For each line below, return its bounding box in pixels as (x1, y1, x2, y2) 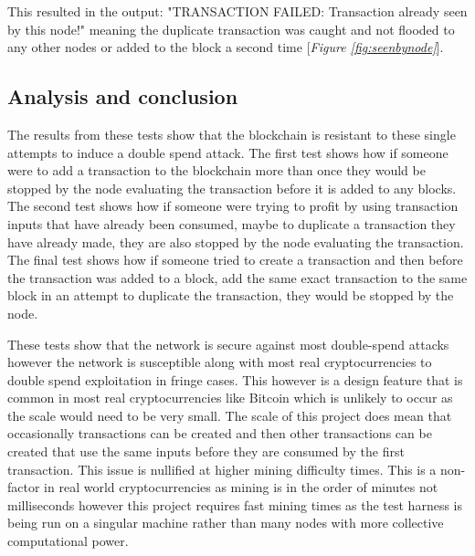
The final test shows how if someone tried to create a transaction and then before (7, 250, 463, 269)
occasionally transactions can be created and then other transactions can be (7, 424, 432, 443)
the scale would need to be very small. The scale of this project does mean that (7, 405, 452, 425)
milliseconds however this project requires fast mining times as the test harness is (7, 495, 462, 514)
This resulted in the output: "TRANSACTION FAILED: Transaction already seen (7, 2, 468, 20)
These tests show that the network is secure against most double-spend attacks (7, 334, 449, 353)
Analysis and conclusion (7, 82, 238, 110)
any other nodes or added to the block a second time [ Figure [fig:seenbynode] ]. (7, 37, 444, 57)
